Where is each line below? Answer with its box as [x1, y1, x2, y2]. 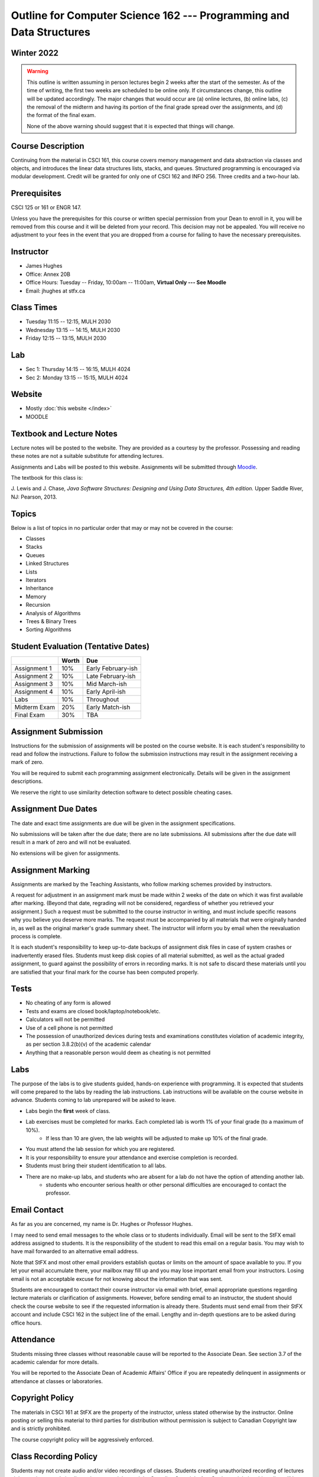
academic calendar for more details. [11, 1358, 99, 1365]
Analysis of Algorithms [25, 609, 81, 617]
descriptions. [11, 777, 43, 785]
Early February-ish [86, 665, 138, 673]
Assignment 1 [14, 665, 52, 673]
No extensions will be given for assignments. [11, 850, 121, 857]
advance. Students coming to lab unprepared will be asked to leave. [11, 1097, 177, 1104]
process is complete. [11, 932, 62, 939]
